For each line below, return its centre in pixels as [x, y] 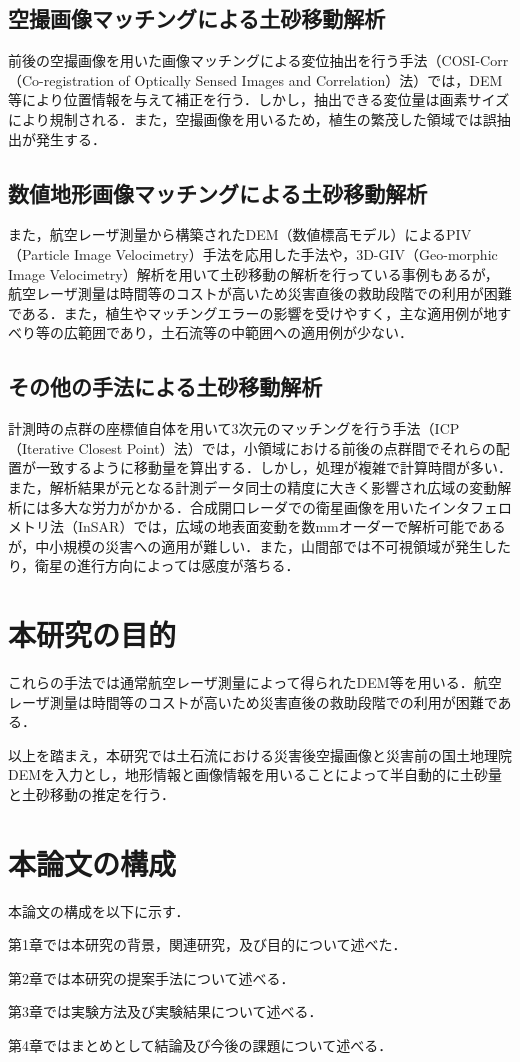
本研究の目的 [92, 634]
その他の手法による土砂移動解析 [165, 386]
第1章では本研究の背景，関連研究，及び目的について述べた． [207, 944]
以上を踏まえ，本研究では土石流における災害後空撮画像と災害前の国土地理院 [260, 754]
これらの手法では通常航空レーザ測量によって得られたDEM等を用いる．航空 [255, 682]
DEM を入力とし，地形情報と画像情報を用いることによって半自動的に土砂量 [255, 774]
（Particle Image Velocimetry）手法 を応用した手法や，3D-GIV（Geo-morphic [253, 253]
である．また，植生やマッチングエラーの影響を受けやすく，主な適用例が [246, 312]
